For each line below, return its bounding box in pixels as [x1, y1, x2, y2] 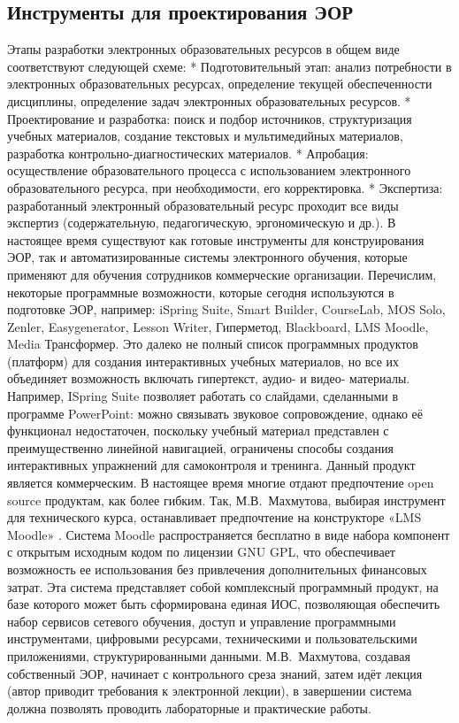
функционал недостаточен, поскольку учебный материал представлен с [7, 421, 389, 440]
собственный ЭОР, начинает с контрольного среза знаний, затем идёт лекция [7, 664, 423, 682]
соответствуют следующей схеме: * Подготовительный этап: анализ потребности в [7, 57, 452, 75]
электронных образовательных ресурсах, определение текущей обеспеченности [7, 74, 432, 93]
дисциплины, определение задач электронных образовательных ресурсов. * [7, 91, 411, 110]
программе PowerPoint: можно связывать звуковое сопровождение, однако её [7, 404, 423, 422]
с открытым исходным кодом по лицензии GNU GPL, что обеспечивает [7, 542, 395, 561]
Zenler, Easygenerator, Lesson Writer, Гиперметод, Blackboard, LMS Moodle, [7, 317, 429, 335]
